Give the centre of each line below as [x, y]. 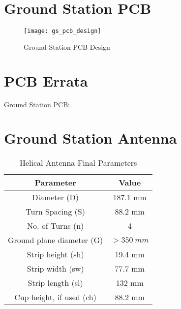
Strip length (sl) [55, 283]
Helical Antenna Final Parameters [78, 163]
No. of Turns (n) [55, 226]
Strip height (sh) [55, 254]
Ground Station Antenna [90, 138]
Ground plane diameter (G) [56, 240]
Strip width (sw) [55, 269]
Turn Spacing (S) [55, 212]
